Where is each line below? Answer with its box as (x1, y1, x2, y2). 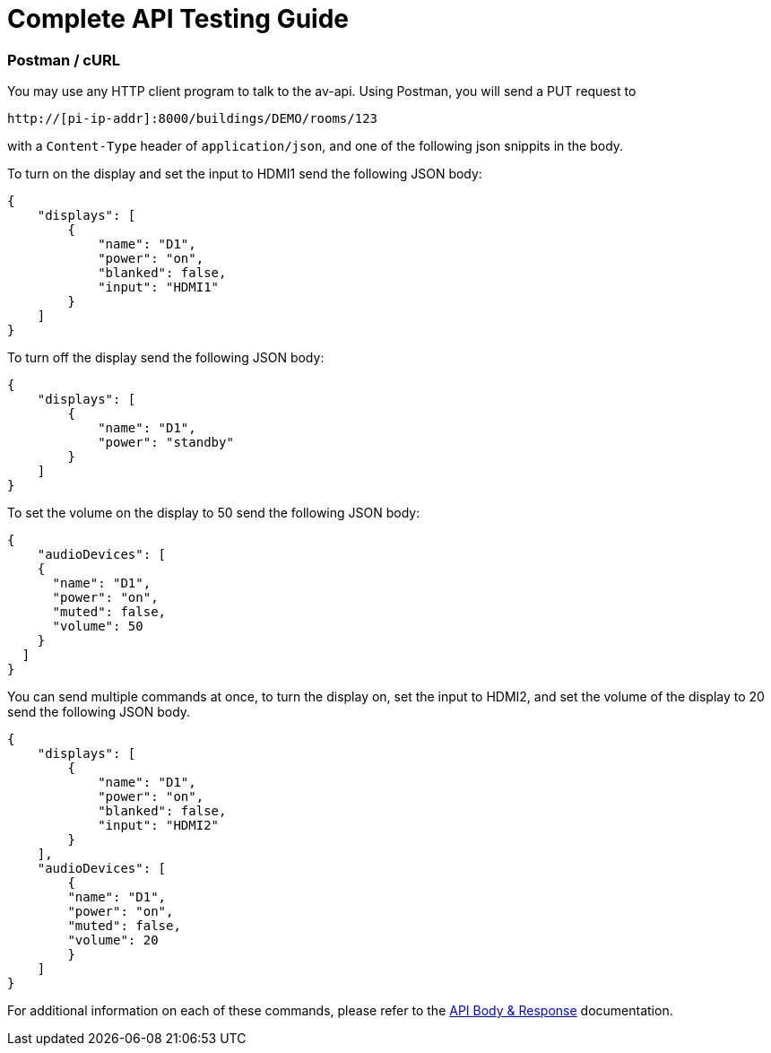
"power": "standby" (98, 435, 234, 450)
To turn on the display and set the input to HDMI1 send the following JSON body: (7, 166, 482, 182)
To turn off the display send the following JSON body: (7, 350, 325, 366)
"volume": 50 (52, 619, 143, 634)
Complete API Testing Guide (7, 4, 350, 34)
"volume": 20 (67, 933, 159, 948)
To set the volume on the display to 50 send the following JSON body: (7, 505, 420, 521)
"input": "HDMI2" (98, 818, 220, 833)
